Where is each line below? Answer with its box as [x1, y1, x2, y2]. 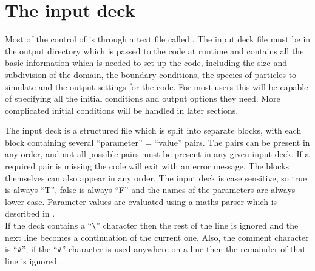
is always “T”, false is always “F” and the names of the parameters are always [5, 183, 296, 196]
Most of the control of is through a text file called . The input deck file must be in [5, 33, 311, 45]
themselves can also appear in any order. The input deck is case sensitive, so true [5, 171, 307, 184]
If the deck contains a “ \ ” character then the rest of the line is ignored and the [5, 219, 299, 232]
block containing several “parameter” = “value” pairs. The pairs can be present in [5, 135, 310, 148]
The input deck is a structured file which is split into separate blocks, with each [5, 124, 302, 137]
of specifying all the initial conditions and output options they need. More [5, 92, 280, 105]
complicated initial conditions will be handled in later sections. [5, 103, 239, 116]
